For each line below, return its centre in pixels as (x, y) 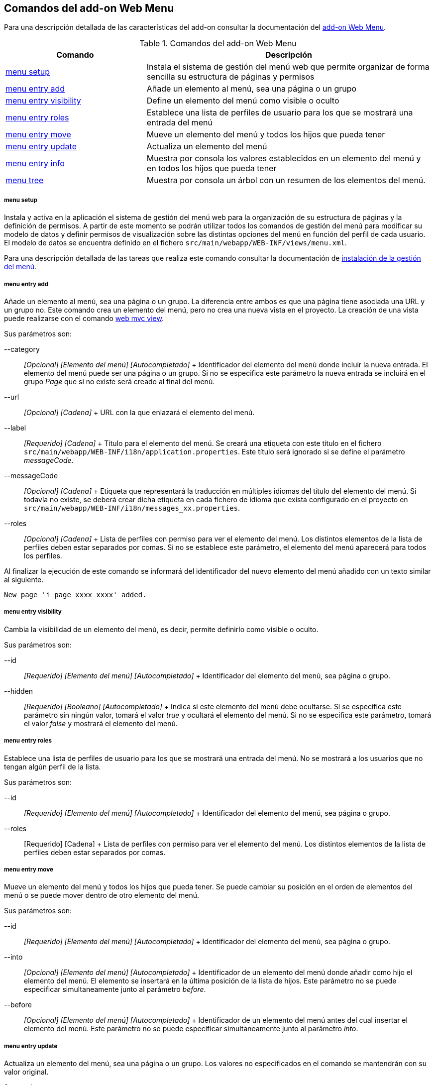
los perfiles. (43, 555)
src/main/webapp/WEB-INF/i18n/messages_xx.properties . (132, 508)
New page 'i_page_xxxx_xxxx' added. (75, 595)
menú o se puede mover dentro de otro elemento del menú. (102, 895)
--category (22, 349)
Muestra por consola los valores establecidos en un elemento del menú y (284, 159)
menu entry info (35, 163)
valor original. (26, 1072)
